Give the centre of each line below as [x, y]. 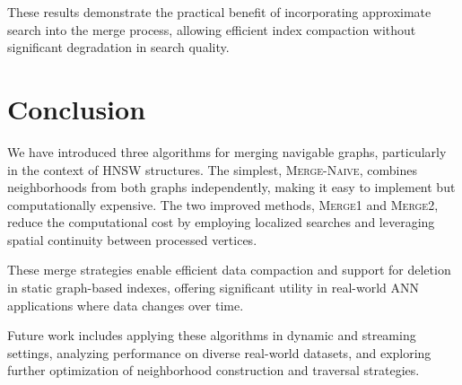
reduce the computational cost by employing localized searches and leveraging [221, 222]
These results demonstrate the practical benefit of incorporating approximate [219, 12]
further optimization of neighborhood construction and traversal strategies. [214, 370]
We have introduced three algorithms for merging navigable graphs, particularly [227, 151]
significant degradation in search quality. [118, 47]
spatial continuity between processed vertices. [132, 239]
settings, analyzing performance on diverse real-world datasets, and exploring [219, 352]
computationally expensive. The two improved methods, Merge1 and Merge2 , [223, 204]
